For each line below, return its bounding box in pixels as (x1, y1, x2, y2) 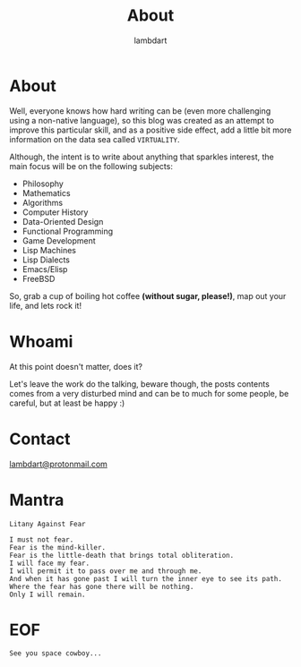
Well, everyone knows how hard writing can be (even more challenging (9, 105, 271, 116)
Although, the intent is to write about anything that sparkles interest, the (9, 151, 275, 162)
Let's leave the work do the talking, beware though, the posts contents (9, 378, 271, 389)
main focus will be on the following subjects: (9, 160, 173, 171)
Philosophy (21, 178, 64, 189)
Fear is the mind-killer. (9, 543, 106, 552)
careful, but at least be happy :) (9, 398, 125, 408)
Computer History (21, 207, 89, 218)
